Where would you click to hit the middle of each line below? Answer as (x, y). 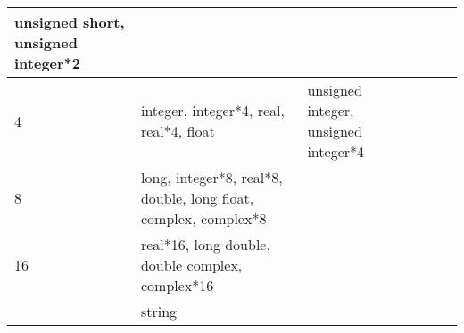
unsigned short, (70, 22)
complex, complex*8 (203, 218)
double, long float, (197, 198)
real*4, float (178, 131)
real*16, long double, (205, 244)
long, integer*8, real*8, (211, 177)
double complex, (191, 265)
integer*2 (48, 63)
